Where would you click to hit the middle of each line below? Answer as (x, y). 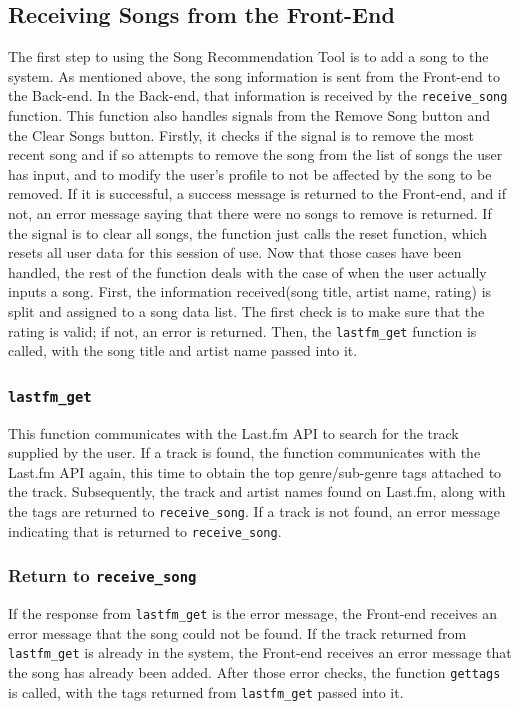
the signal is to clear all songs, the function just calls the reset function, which (247, 232)
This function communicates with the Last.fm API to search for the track (233, 432)
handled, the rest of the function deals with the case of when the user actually (247, 271)
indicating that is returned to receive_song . (145, 530)
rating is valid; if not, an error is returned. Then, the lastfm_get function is (242, 330)
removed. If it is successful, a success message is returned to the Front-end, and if (257, 193)
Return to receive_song (102, 575)
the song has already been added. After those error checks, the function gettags (254, 671)
